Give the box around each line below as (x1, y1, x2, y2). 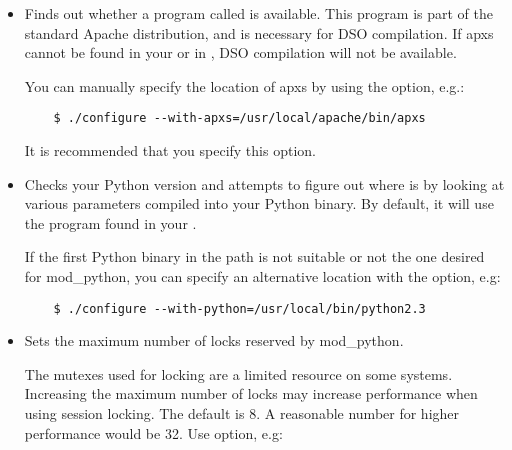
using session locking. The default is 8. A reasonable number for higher (24, 403, 460, 424)
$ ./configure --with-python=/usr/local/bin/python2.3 (53, 301, 426, 316)
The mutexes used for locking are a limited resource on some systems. (24, 363, 453, 384)
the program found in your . (24, 212, 197, 233)
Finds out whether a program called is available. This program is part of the (24, 3, 493, 23)
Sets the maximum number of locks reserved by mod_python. (24, 330, 404, 351)
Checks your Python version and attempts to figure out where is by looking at (24, 173, 505, 194)
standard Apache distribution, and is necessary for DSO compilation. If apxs (24, 22, 494, 43)
